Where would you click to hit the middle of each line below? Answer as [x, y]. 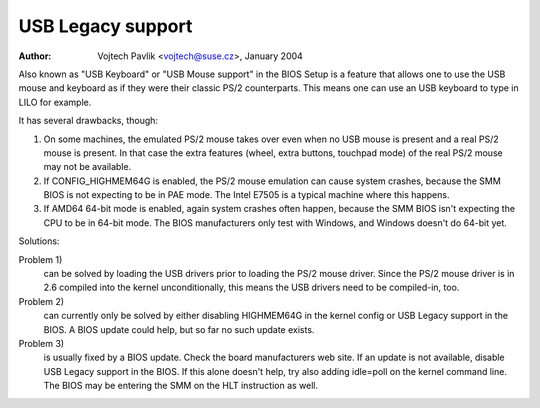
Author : [35, 56]
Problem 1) [40, 259]
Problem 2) [41, 301]
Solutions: [39, 241]
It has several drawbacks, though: [88, 121]
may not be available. [87, 167]
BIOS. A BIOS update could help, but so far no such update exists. [179, 329]
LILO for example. [55, 102]
